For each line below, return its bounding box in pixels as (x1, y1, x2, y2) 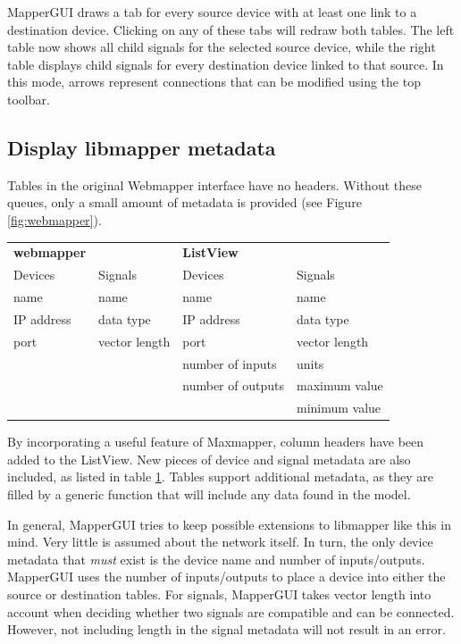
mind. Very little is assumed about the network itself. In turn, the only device (7, 532, 433, 551)
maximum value (296, 376, 383, 395)
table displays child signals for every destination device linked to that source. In (7, 54, 444, 73)
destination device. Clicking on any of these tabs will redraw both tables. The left (7, 20, 455, 38)
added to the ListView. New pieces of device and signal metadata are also (7, 449, 411, 468)
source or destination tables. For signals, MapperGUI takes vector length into (7, 585, 432, 604)
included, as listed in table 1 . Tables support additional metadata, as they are (7, 467, 433, 486)
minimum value (296, 398, 381, 417)
